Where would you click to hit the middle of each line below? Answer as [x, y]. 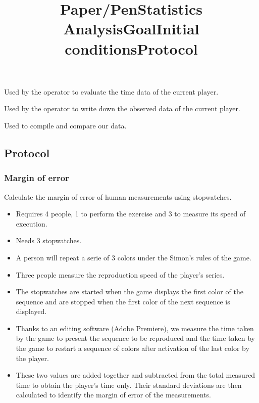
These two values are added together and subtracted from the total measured [136, 375]
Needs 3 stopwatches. [49, 240]
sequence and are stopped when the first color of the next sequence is [123, 301]
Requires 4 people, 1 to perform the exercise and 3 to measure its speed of [131, 214]
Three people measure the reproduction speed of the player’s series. [120, 274]
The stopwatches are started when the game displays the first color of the [129, 292]
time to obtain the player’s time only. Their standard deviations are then [129, 385]
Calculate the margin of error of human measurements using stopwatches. [118, 196]
